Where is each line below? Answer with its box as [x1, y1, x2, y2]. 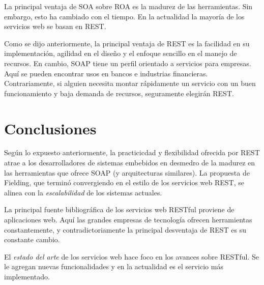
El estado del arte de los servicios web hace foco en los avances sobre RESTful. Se [4, 251, 259, 262]
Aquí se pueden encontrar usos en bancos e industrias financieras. [4, 68, 208, 78]
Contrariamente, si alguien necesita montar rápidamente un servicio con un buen [4, 78, 256, 89]
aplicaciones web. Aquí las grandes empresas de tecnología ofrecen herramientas [4, 214, 252, 225]
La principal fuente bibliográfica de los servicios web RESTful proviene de [4, 204, 234, 215]
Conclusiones [4, 118, 97, 138]
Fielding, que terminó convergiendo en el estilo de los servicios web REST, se [4, 177, 244, 188]
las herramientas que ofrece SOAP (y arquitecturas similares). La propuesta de [4, 167, 250, 178]
